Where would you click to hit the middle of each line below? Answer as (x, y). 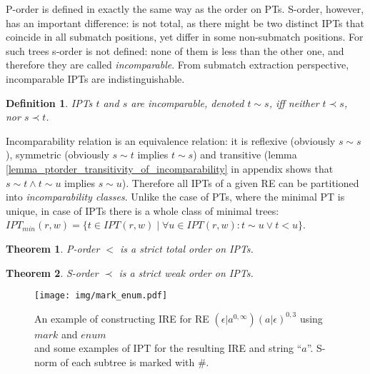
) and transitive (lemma (245, 155)
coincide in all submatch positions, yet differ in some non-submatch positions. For (185, 37)
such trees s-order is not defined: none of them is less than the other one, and (175, 50)
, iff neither (294, 102)
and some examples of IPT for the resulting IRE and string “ (168, 348)
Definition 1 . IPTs (49, 102)
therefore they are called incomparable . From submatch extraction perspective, (177, 65)
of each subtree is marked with (127, 362)
